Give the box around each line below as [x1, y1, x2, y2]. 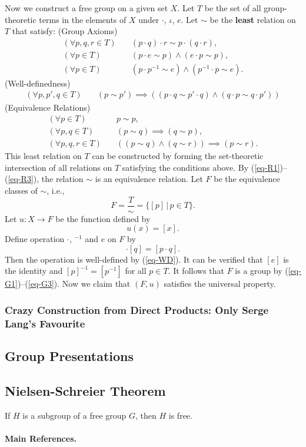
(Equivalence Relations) [5, 101, 91, 113]
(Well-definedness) [5, 77, 71, 89]
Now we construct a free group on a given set [5, 2, 168, 14]
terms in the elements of [39, 13, 127, 25]
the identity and [5, 264, 63, 277]
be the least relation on [209, 13, 296, 25]
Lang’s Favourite [5, 316, 85, 330]
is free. [168, 409, 192, 421]
